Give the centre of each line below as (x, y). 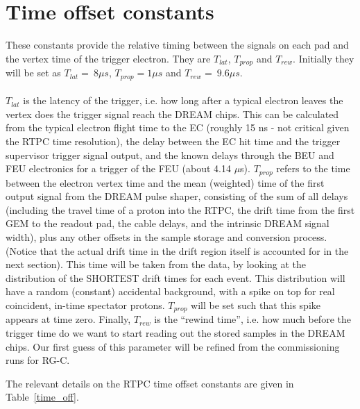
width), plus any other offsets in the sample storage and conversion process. (166, 237)
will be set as (33, 73)
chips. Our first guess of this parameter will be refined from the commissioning (173, 346)
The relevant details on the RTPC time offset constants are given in (150, 383)
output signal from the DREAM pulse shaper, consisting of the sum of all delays (177, 196)
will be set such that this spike (256, 304)
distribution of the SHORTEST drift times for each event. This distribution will (175, 277)
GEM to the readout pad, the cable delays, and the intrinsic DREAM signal (168, 223)
